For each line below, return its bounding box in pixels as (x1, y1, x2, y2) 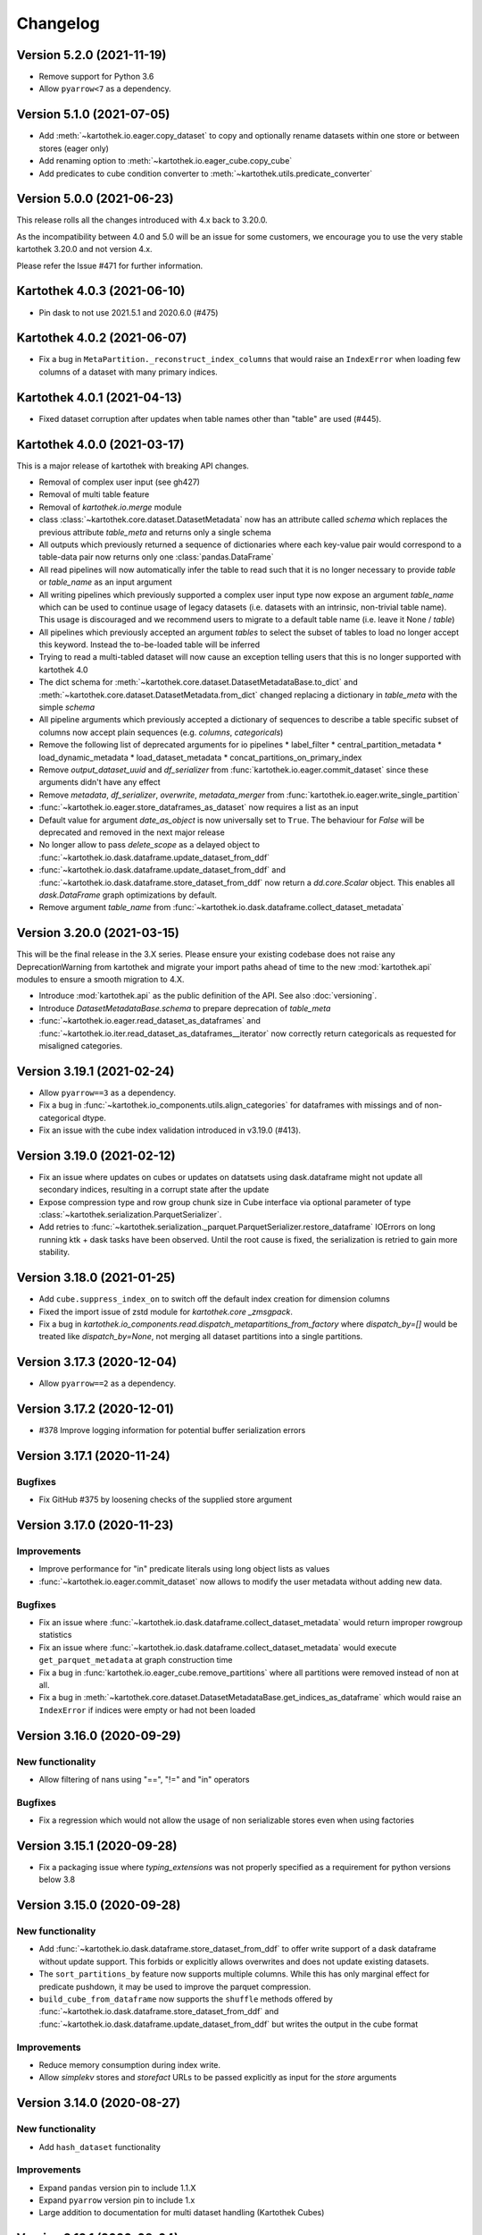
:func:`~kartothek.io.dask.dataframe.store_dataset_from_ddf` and (38, 2006, 279, 2017)
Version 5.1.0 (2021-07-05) (16, 107, 170, 122)
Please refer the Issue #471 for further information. (16, 260, 204, 271)
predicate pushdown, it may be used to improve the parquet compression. (38, 1981, 312, 1992)
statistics (38, 1630, 72, 1640)
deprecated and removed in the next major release (38, 827, 225, 838)
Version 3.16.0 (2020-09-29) (16, 1728, 182, 1743)
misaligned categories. (38, 1040, 123, 1050)
